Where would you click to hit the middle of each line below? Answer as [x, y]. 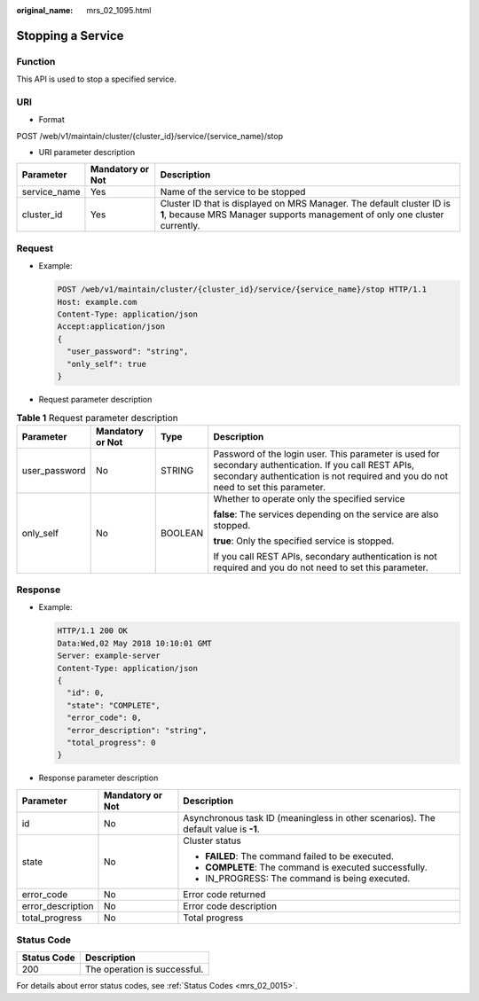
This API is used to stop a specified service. [96, 79]
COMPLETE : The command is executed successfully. [316, 867]
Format [52, 120]
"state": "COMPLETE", [114, 705]
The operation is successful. [144, 969]
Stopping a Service [70, 35]
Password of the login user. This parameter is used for [326, 454]
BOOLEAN [182, 533]
